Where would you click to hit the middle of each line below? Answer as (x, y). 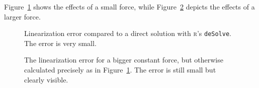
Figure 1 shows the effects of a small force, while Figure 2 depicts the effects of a (129, 6)
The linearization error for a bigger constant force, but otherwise (124, 60)
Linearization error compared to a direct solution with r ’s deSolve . (128, 33)
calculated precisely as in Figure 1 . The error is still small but (120, 70)
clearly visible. (46, 79)
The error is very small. (60, 43)
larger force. (22, 16)
